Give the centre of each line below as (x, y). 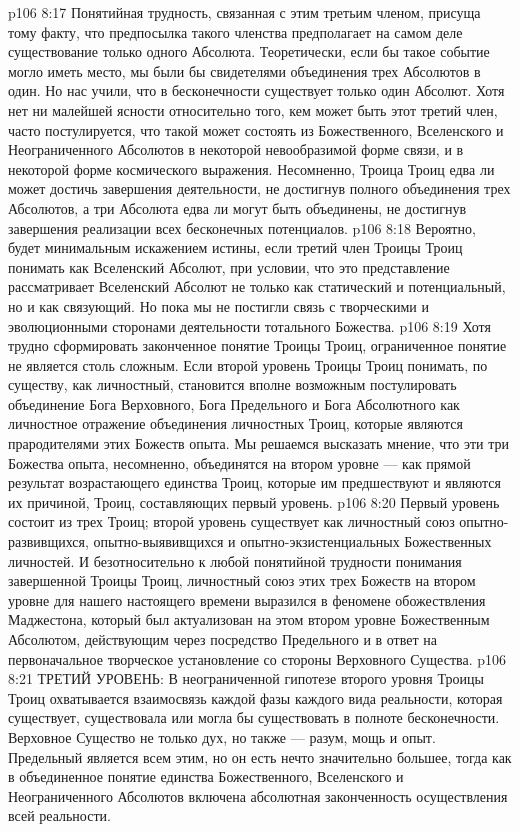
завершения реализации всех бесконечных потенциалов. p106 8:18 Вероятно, (242, 227)
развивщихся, (48, 541)
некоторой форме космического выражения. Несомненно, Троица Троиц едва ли (251, 168)
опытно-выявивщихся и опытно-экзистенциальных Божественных (292, 541)
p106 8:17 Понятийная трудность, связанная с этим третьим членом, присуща (244, 12)
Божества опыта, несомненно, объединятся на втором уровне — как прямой (239, 462)
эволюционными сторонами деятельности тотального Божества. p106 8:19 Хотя (249, 325)
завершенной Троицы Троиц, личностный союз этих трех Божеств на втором (242, 580)
